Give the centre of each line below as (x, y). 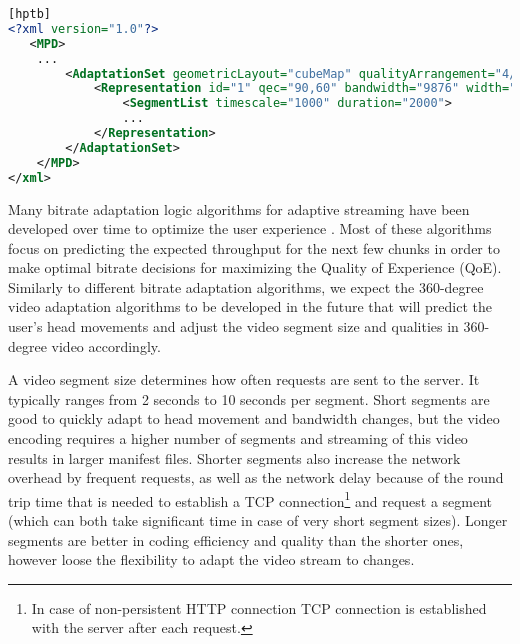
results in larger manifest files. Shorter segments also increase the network (234, 457)
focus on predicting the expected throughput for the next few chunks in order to (254, 247)
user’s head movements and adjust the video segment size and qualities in (233, 326)
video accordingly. (106, 345)
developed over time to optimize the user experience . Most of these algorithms (250, 228)
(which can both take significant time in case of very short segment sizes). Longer (258, 520)
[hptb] (29, 14)
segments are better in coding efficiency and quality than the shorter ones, (236, 539)
